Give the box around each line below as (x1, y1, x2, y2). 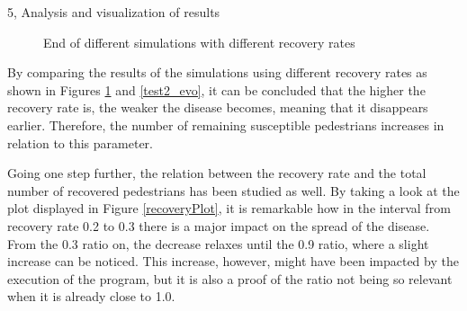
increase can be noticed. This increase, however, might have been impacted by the (7, 252, 459, 271)
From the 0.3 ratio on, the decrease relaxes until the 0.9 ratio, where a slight (7, 234, 429, 253)
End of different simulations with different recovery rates (43, 32, 355, 51)
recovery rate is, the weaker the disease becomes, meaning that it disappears (7, 98, 428, 117)
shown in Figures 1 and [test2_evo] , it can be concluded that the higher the (7, 80, 426, 99)
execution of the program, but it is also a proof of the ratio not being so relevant (7, 269, 453, 288)
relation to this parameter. (7, 133, 153, 152)
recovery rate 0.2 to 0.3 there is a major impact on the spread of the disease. (7, 216, 430, 235)
